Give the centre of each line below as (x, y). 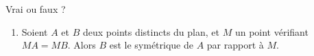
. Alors (82, 45)
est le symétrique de (151, 45)
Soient (35, 31)
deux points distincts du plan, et (151, 31)
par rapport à (235, 45)
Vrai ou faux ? (36, 9)
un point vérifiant (271, 31)
